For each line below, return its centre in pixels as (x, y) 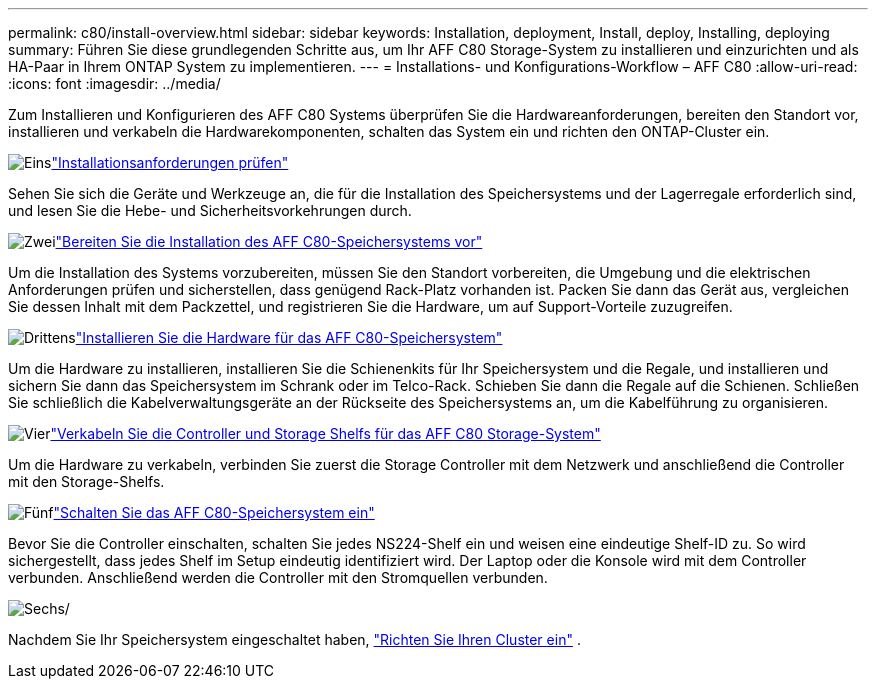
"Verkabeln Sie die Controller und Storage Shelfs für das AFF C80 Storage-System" (325, 433)
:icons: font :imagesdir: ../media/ (114, 83)
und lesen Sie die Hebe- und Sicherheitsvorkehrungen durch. (210, 210)
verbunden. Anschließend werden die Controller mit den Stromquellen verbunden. (278, 577)
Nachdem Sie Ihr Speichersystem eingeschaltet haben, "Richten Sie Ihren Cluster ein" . (294, 639)
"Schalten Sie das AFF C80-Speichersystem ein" (214, 512)
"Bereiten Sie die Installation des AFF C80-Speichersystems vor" (269, 241)
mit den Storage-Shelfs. (86, 481)
